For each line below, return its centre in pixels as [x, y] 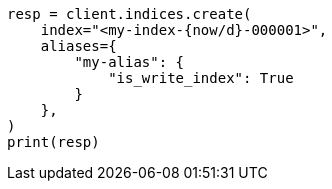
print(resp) [53, 142]
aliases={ [78, 46]
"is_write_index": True [201, 78]
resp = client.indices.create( [129, 14]
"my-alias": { [129, 62]
